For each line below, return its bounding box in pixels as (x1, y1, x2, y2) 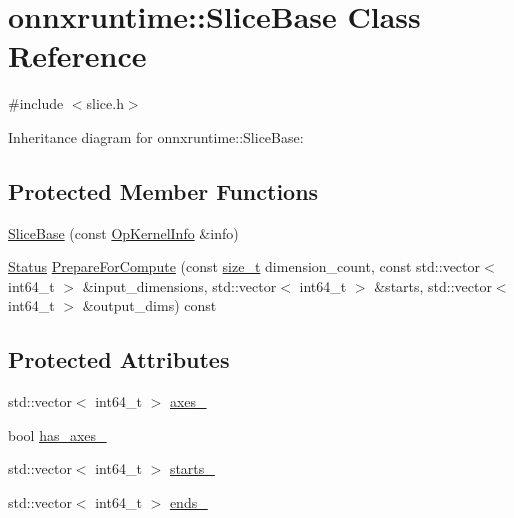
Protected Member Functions (8, 175, 319, 206)
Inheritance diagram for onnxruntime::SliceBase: (8, 126, 304, 147)
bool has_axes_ (8, 424, 107, 445)
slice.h (86, 93, 124, 114)
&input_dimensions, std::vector (82, 275, 277, 296)
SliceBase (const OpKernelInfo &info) (8, 222, 239, 243)
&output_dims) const (82, 295, 217, 316)
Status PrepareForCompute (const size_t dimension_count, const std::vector (8, 256, 480, 277)
